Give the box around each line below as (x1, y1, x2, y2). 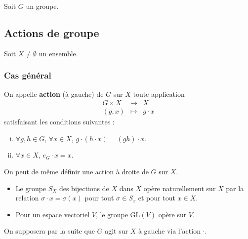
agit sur (105, 226, 128, 236)
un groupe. (26, 1, 59, 11)
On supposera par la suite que (4, 226, 95, 236)
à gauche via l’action (138, 226, 201, 236)
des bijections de (59, 183, 109, 193)
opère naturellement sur (143, 183, 216, 193)
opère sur (158, 209, 187, 219)
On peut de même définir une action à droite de (4, 166, 149, 177)
